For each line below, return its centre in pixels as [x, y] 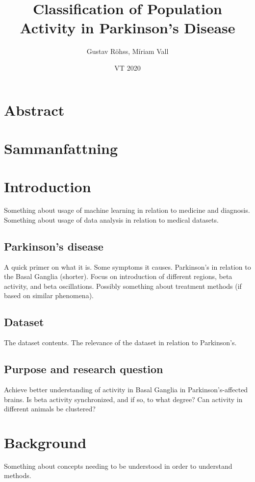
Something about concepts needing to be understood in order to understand [118, 466]
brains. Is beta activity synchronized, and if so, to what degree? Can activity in [123, 399]
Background [45, 442]
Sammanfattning [61, 148]
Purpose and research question [84, 369]
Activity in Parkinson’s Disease [127, 28]
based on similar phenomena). [49, 295]
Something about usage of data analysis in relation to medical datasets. [111, 219]
